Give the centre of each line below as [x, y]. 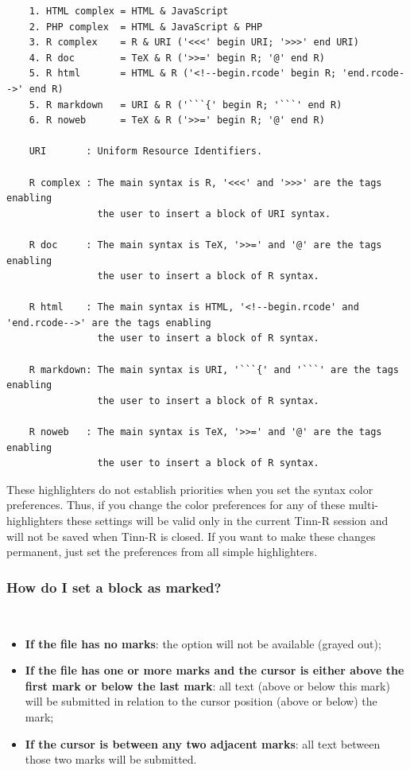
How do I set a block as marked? [114, 587]
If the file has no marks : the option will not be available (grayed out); [203, 643]
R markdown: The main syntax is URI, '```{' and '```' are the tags [214, 369]
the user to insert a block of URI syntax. [214, 214]
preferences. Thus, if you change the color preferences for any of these [176, 505]
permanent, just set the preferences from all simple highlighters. [162, 552]
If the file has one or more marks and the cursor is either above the [215, 670]
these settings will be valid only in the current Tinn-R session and [227, 520]
